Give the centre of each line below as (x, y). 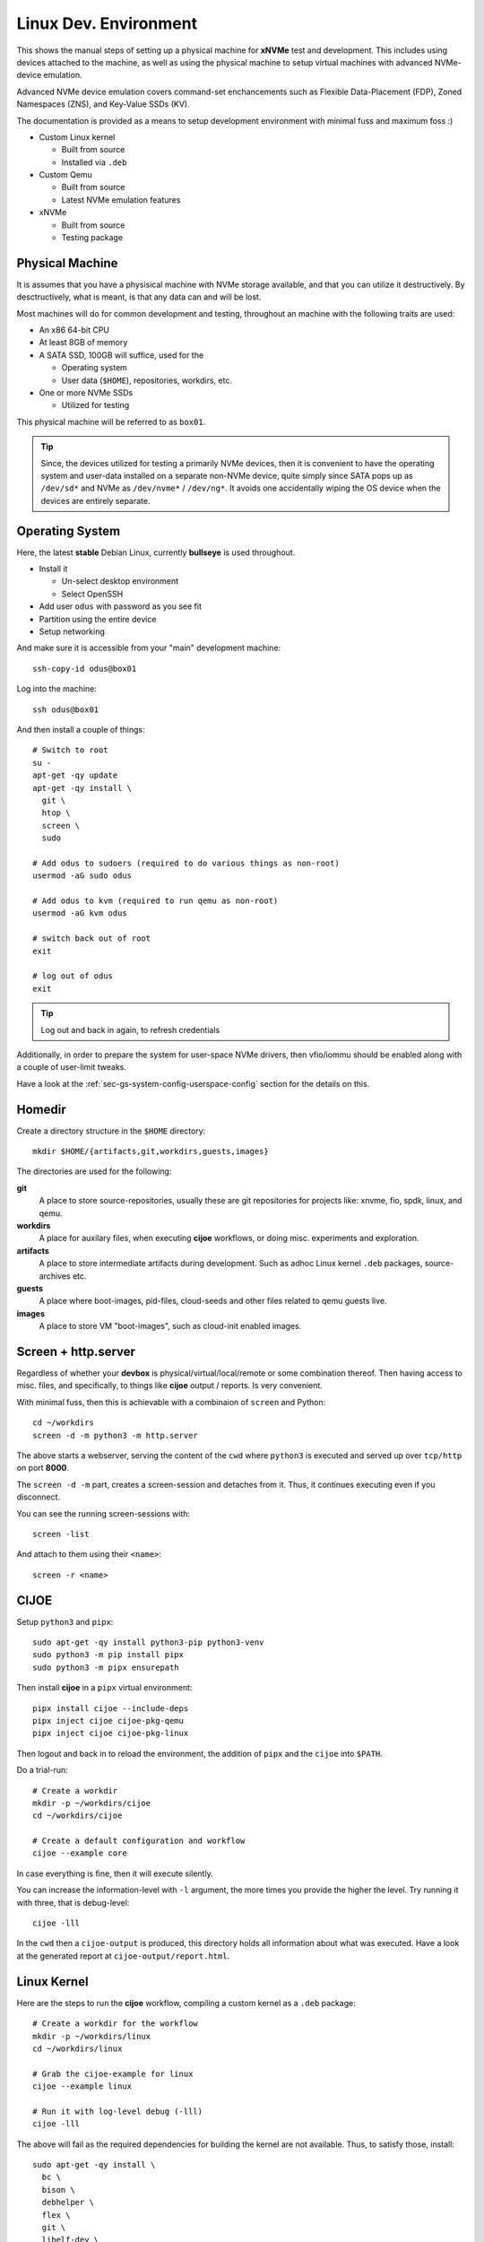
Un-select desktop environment (120, 581)
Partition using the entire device (98, 619)
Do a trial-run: (43, 1770)
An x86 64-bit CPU (74, 330)
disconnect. (39, 1497)
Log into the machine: (57, 689)
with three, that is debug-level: (73, 1902)
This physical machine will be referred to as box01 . (111, 421)
